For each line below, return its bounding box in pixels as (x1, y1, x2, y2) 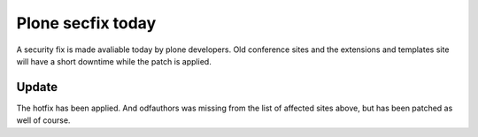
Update (16, 80, 58, 95)
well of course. (16, 115, 71, 126)
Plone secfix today (16, 13, 157, 33)
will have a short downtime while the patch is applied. (16, 56, 212, 66)
